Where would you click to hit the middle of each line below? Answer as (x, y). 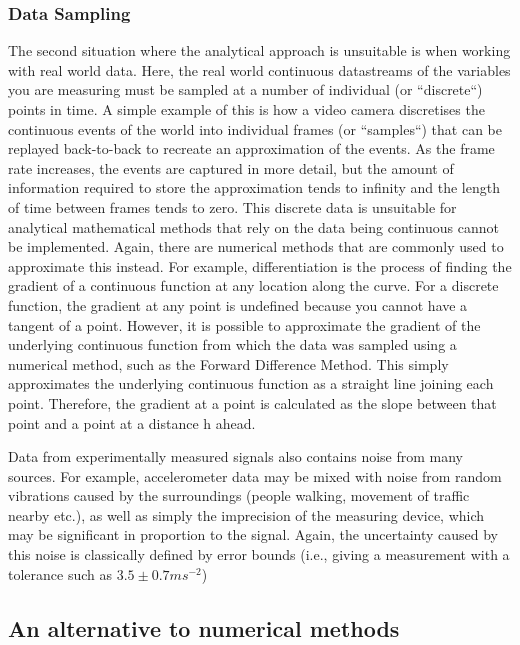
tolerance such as (60, 573)
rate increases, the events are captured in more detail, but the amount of (231, 167)
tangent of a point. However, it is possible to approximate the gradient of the (244, 324)
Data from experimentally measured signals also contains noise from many (236, 456)
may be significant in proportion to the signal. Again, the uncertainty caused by (253, 534)
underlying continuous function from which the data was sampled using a (232, 344)
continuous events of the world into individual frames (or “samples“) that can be (255, 128)
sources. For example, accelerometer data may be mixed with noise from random (255, 475)
